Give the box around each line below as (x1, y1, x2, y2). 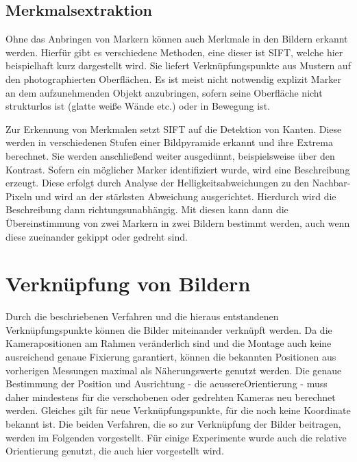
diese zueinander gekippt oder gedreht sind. (5, 229, 188, 243)
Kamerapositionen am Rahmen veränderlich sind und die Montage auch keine (5, 336, 332, 350)
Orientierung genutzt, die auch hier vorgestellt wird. (5, 443, 224, 458)
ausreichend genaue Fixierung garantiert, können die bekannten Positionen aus (5, 350, 336, 364)
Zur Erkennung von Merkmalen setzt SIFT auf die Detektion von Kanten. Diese (5, 121, 342, 136)
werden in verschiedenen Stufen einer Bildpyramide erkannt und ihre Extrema (5, 135, 333, 149)
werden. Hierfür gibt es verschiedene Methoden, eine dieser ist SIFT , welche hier (5, 45, 343, 59)
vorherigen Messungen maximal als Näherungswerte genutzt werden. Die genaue (5, 363, 342, 377)
